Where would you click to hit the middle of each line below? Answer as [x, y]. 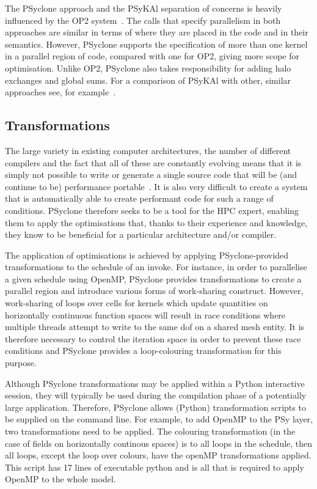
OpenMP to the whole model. [60, 479]
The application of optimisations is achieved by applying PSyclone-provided [147, 255]
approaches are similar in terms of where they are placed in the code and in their [157, 32]
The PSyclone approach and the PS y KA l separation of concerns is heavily [144, 8]
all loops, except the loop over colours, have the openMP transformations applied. [158, 455]
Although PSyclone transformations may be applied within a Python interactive [155, 383]
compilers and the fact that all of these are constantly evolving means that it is [153, 162]
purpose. [21, 363]
